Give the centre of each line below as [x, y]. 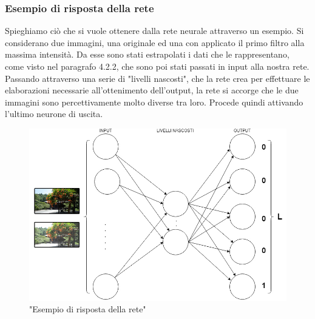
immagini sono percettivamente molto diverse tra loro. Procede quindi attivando [154, 102]
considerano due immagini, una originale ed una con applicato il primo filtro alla [155, 42]
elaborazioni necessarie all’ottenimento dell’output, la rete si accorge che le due [152, 90]
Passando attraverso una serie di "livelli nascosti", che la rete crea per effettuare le [157, 78]
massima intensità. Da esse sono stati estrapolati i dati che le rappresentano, [147, 54]
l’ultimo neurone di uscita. [54, 114]
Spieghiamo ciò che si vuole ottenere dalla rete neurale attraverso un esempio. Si [154, 31]
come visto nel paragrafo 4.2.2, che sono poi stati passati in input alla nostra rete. [157, 66]
